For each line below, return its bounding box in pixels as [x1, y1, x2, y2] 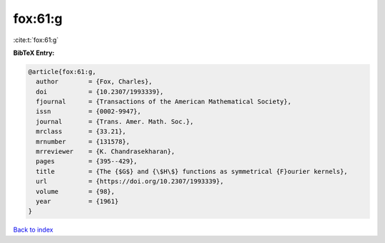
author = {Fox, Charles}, [36, 78, 153, 86]
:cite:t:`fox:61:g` [13, 36, 59, 44]
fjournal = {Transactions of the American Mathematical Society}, [36, 98, 292, 106]
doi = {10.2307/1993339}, [36, 88, 164, 95]
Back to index [13, 225, 53, 234]
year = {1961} [36, 197, 119, 205]
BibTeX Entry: [13, 48, 55, 57]
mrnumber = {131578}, [36, 138, 130, 145]
